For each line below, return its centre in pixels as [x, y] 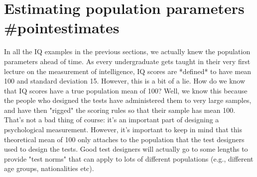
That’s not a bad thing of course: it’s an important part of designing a [112, 120]
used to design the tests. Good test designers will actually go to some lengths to [126, 149]
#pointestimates [62, 28]
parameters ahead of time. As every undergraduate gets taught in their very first [127, 61]
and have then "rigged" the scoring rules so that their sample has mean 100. [120, 110]
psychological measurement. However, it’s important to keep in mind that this [123, 130]
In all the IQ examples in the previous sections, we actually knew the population [127, 51]
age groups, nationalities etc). [49, 168]
